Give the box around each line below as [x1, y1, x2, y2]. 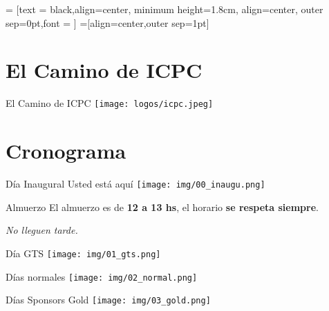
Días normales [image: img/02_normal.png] [6, 269, 198, 283]
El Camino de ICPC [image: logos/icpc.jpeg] [6, 96, 214, 110]
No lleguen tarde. [6, 223, 78, 237]
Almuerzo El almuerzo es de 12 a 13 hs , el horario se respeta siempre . [6, 199, 319, 214]
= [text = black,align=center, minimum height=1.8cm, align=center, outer [6, 2, 323, 16]
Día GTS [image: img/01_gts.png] [6, 245, 161, 260]
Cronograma [6, 137, 126, 165]
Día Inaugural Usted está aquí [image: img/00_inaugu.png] [6, 177, 265, 191]
